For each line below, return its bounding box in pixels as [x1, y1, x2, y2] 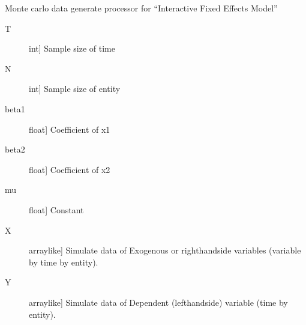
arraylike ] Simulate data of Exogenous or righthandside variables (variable [29, 244, 301, 257]
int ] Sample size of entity [29, 82, 121, 95]
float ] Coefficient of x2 [29, 163, 110, 175]
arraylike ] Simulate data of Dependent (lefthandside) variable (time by [29, 296, 288, 308]
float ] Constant [29, 203, 84, 216]
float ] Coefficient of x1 [29, 123, 110, 135]
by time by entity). [29, 255, 98, 268]
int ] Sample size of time [29, 42, 115, 55]
